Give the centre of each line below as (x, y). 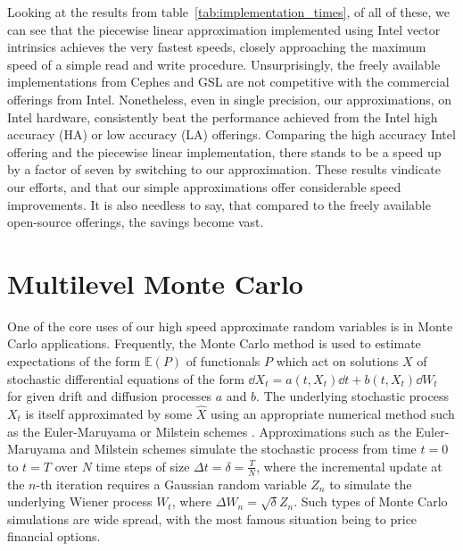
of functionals (223, 361)
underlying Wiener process (80, 501)
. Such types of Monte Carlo (371, 501)
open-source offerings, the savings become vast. (136, 222)
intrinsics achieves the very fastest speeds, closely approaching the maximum (217, 47)
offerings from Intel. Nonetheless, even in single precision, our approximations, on (230, 99)
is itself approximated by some (109, 414)
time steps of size (143, 466)
